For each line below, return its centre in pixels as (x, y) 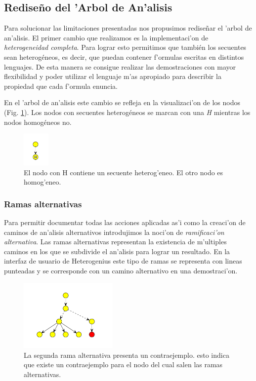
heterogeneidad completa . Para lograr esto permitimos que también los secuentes (125, 47)
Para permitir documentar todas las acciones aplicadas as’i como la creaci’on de (125, 222)
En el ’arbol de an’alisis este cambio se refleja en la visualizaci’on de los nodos (122, 102)
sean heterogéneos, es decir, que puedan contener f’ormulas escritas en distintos (124, 57)
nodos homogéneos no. (38, 122)
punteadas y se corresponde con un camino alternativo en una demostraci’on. (121, 271)
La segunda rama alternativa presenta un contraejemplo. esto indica (127, 355)
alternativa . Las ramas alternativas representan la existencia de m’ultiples (115, 242)
